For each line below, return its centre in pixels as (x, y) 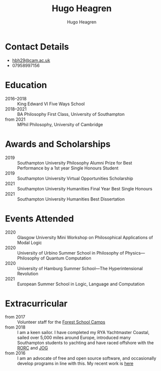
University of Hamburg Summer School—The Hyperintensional (80, 268)
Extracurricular (36, 304)
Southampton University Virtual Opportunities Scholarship (75, 178)
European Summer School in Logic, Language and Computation (81, 284)
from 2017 (15, 317)
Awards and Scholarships (58, 144)
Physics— (135, 253)
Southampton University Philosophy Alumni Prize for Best (75, 163)
